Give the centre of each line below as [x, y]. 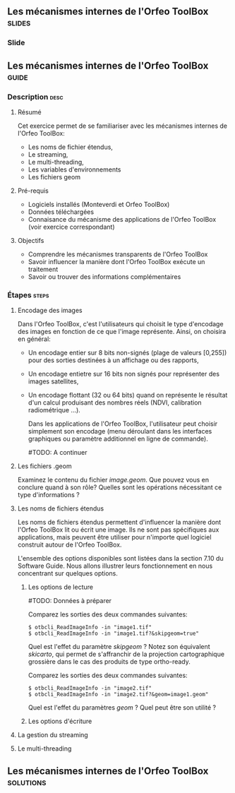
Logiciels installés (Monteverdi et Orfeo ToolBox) [99, 204]
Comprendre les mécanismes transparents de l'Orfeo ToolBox [118, 254]
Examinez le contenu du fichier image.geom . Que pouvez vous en [113, 480]
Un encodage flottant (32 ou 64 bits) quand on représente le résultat [128, 395]
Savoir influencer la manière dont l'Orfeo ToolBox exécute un [116, 262]
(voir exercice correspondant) [71, 227]
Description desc [35, 97]
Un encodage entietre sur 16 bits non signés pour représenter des [124, 374]
